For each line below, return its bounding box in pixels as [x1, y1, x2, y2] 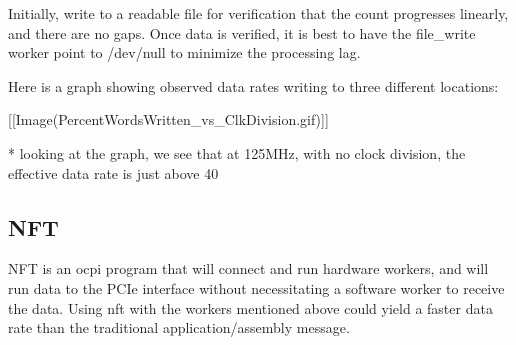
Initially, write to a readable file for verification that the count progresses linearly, [8, 3, 509, 23]
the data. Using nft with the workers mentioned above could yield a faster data [8, 297, 493, 318]
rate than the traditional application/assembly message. [8, 317, 350, 338]
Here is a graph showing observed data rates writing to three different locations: [8, 75, 499, 96]
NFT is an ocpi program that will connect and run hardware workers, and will [8, 258, 489, 279]
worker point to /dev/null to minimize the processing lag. [8, 42, 361, 63]
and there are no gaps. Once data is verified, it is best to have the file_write [8, 22, 476, 43]
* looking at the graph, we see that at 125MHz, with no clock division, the [8, 142, 466, 163]
